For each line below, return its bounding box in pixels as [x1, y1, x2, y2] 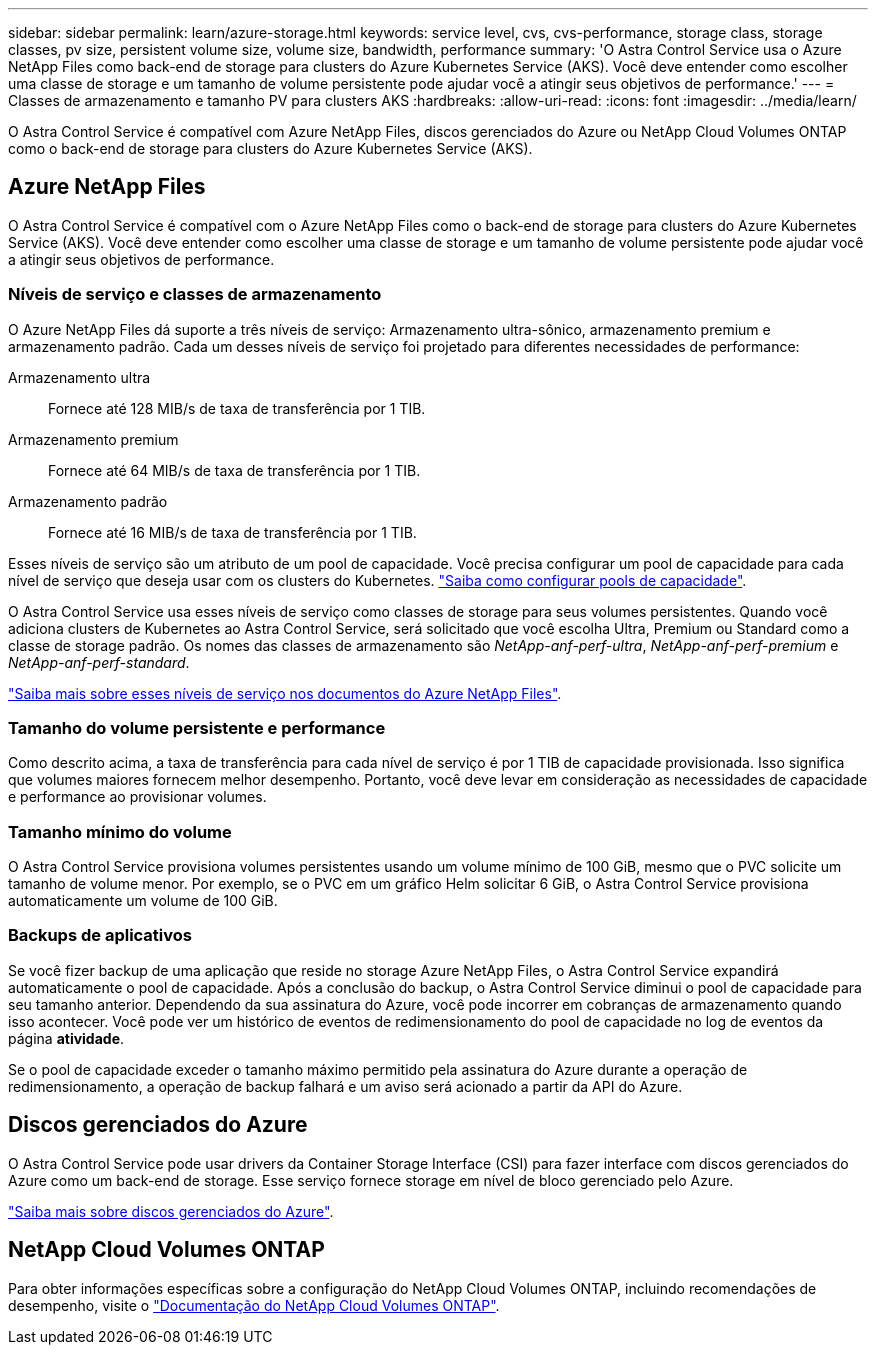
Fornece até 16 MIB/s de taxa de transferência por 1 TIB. [48, 523, 417, 541]
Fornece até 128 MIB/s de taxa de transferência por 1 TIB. [48, 399, 426, 417]
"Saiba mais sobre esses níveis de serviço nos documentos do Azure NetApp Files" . [8, 684, 562, 702]
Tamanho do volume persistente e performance [8, 717, 386, 738]
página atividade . [8, 1029, 125, 1047]
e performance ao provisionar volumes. [8, 788, 267, 806]
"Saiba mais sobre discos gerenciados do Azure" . [8, 1202, 334, 1220]
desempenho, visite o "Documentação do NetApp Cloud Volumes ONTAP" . [8, 1296, 500, 1314]
